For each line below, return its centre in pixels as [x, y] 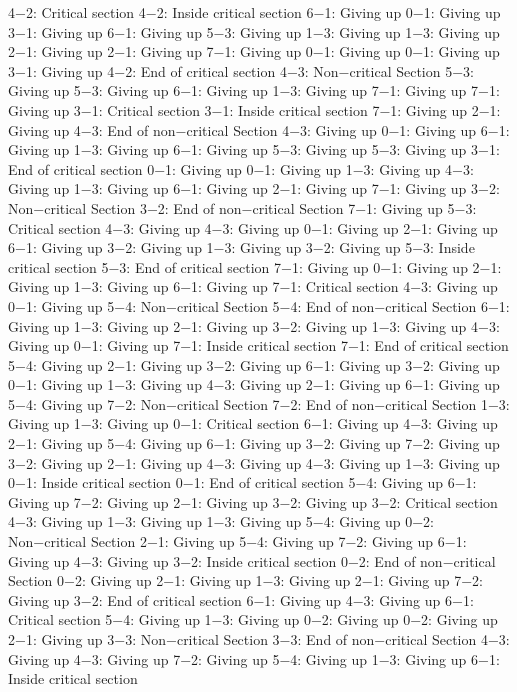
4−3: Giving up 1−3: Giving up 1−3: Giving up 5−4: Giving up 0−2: [221, 521]
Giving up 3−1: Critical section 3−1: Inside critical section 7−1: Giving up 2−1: [254, 109]
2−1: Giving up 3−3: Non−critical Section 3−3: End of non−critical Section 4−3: [259, 639]
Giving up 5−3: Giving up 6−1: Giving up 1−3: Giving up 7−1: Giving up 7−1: [254, 90]
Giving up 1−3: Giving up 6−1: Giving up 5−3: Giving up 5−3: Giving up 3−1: [254, 149]
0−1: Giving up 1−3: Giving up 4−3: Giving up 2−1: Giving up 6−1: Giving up [254, 384]
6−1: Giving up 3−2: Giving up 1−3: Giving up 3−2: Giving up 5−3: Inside [241, 247]
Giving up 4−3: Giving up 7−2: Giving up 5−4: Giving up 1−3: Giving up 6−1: [254, 658]
